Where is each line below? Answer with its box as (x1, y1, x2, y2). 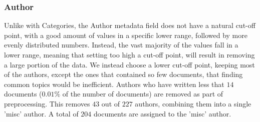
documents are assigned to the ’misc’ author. (94, 108, 231, 118)
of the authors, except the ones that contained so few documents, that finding (4, 69, 243, 79)
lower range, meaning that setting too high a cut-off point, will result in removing (4, 49, 255, 59)
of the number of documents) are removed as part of (62, 88, 223, 99)
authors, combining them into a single (135, 98, 251, 108)
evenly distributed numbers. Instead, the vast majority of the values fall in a (4, 39, 238, 50)
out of (101, 98, 120, 108)
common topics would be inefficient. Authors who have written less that (4, 78, 224, 89)
